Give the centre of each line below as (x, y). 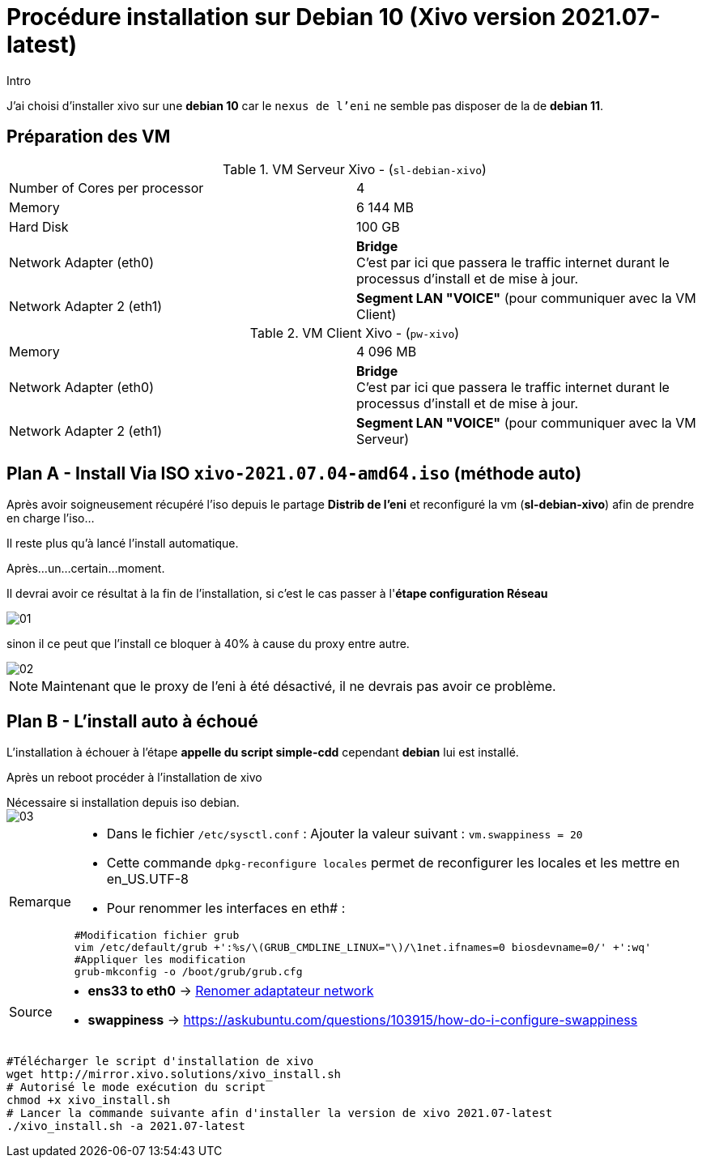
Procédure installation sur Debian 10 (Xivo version (281, 17)
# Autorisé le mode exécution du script (136, 1087)
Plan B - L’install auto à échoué (132, 721)
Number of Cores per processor (106, 188)
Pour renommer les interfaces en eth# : (226, 908)
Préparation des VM (89, 137)
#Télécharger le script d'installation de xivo (160, 1062)
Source (31, 1012)
